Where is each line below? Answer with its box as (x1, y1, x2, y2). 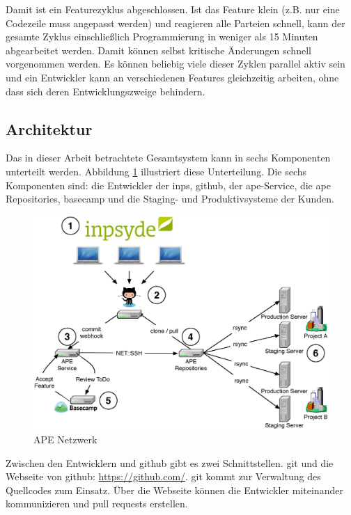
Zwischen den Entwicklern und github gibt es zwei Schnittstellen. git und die (6, 455, 334, 470)
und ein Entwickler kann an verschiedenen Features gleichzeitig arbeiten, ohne (6, 70, 339, 84)
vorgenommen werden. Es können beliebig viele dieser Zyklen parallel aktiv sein (6, 56, 345, 71)
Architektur (6, 118, 93, 139)
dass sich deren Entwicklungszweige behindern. (6, 84, 205, 98)
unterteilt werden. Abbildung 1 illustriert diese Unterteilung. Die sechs (6, 164, 307, 178)
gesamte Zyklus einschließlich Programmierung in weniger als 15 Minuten (6, 29, 318, 44)
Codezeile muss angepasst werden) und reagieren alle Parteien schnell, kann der (6, 15, 345, 30)
